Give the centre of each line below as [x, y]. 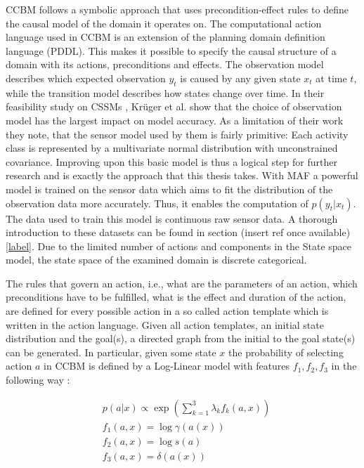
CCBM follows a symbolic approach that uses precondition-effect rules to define [177, 9]
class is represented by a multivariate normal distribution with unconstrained [172, 148]
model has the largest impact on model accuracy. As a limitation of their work [175, 120]
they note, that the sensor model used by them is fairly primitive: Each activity [177, 134]
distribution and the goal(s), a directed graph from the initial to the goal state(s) [181, 338]
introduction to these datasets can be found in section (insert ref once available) [178, 232]
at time [331, 78]
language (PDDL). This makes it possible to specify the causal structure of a [171, 50]
